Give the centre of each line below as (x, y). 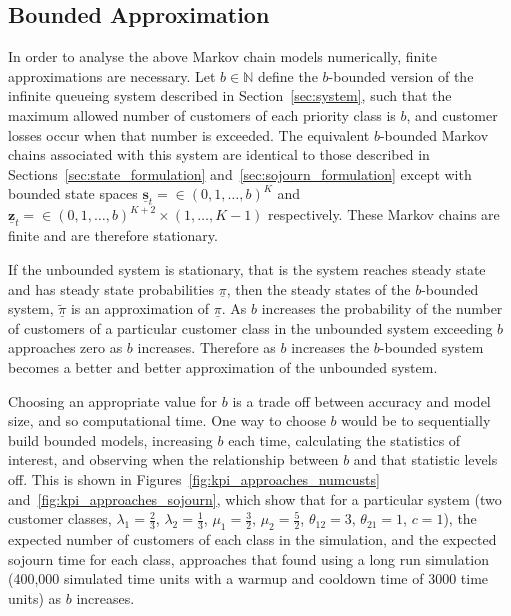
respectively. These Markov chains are (384, 214)
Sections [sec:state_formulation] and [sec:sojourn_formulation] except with (240, 173)
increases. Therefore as (206, 347)
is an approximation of (140, 308)
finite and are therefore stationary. (113, 235)
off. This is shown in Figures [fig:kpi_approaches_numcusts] (194, 478)
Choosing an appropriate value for (113, 400)
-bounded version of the (401, 75)
